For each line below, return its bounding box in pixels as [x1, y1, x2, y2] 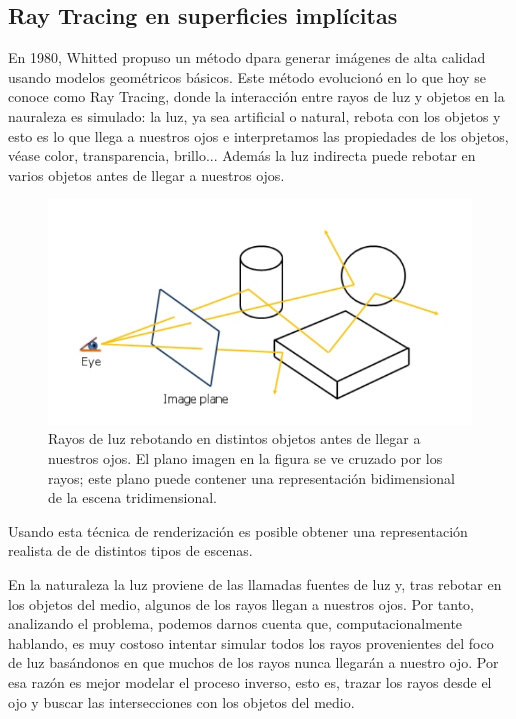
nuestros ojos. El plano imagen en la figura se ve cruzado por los [48, 448, 443, 469]
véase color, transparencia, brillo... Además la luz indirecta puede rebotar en [8, 145, 476, 166]
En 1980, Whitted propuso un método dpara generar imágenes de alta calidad [8, 47, 486, 68]
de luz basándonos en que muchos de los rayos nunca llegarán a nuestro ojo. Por [8, 652, 499, 673]
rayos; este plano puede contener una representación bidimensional [48, 467, 455, 488]
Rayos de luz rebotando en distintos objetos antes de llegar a [48, 428, 421, 449]
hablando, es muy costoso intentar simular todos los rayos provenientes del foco [8, 632, 494, 653]
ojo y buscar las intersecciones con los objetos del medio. [8, 691, 355, 712]
